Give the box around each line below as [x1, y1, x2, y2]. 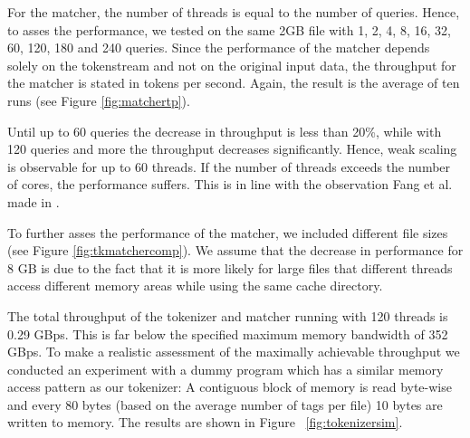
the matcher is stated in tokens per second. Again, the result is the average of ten [7, 73, 460, 92]
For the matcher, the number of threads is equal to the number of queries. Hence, [7, 3, 460, 21]
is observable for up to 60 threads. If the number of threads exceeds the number [7, 157, 451, 176]
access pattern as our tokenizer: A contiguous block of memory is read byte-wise [7, 377, 452, 396]
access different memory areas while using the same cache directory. [7, 276, 383, 295]
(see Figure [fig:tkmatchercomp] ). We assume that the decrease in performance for [7, 241, 464, 260]
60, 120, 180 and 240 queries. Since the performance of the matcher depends [7, 38, 430, 57]
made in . [7, 192, 60, 211]
